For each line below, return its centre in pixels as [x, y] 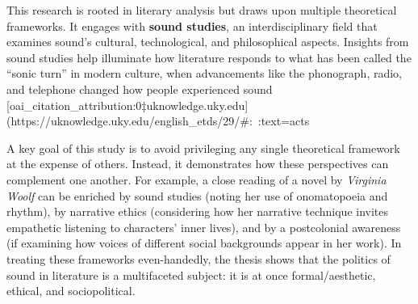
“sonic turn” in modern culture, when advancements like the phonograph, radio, [204, 73]
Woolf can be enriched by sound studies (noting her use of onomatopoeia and [197, 195]
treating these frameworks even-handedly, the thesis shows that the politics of [199, 258]
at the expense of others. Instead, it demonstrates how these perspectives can [198, 164]
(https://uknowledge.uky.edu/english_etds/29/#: [130, 121]
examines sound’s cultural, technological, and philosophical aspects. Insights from [208, 42]
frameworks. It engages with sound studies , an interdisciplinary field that [192, 25]
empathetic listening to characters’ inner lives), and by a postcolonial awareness [204, 227]
